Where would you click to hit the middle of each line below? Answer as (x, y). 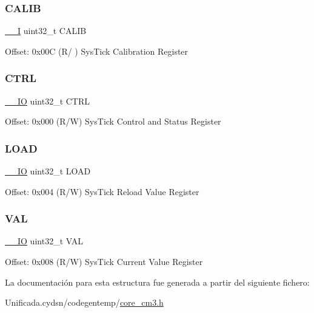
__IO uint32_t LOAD (48, 171)
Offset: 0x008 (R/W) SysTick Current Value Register (104, 262)
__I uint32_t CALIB (46, 31)
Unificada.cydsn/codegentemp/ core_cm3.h (84, 302)
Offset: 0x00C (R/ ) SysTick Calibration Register (97, 51)
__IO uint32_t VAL (44, 241)
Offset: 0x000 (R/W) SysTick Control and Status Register (113, 121)
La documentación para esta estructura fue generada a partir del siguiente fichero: (157, 282)
